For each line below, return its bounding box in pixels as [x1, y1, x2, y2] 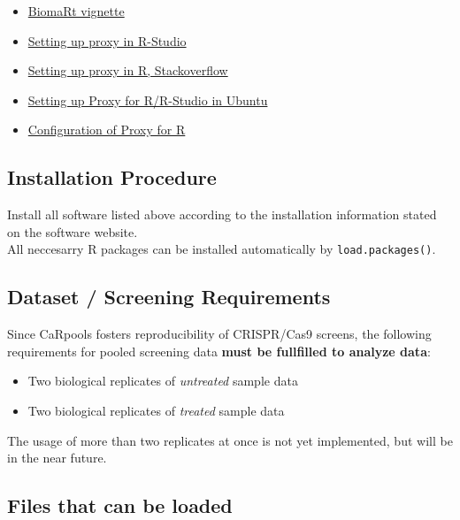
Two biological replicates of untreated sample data [27, 371, 298, 390]
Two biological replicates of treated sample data [27, 401, 285, 419]
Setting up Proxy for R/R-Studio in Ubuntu [27, 90, 268, 109]
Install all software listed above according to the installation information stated [7, 205, 437, 224]
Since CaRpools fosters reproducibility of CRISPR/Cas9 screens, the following [7, 325, 432, 343]
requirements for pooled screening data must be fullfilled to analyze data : [7, 341, 431, 360]
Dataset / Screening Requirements [7, 283, 331, 310]
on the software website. [7, 222, 138, 241]
